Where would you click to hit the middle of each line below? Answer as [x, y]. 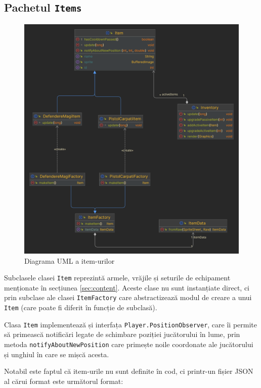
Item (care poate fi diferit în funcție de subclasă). [81, 307]
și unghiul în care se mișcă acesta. [57, 354]
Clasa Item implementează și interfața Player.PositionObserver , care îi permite [130, 324]
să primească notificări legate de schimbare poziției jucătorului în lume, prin [122, 334]
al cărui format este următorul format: [64, 381]
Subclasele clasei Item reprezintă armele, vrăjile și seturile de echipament [117, 278]
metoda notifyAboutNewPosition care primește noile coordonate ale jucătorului [129, 344]
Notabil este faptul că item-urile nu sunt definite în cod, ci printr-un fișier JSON [129, 371]
